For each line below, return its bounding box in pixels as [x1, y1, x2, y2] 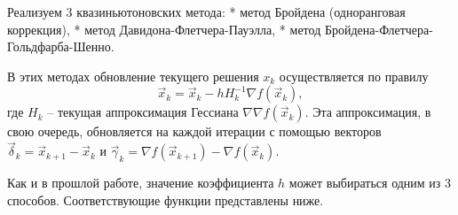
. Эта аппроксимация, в [304, 103, 431, 121]
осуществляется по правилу [279, 66, 429, 85]
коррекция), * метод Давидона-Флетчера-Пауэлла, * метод [7, 19, 321, 38]
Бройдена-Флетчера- [324, 19, 433, 38]
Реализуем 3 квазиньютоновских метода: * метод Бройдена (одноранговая [7, 3, 406, 20]
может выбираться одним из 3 [288, 173, 452, 192]
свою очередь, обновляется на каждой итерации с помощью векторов [7, 122, 382, 141]
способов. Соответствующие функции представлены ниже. [7, 190, 324, 209]
